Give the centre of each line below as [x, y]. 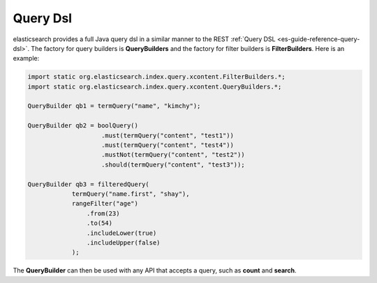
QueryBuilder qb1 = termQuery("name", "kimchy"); [114, 106]
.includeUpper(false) [123, 243]
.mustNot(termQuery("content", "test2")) [173, 155]
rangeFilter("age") [105, 204]
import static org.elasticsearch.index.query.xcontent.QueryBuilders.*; [155, 86]
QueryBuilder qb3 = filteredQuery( [88, 184]
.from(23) [103, 213]
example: [26, 59]
